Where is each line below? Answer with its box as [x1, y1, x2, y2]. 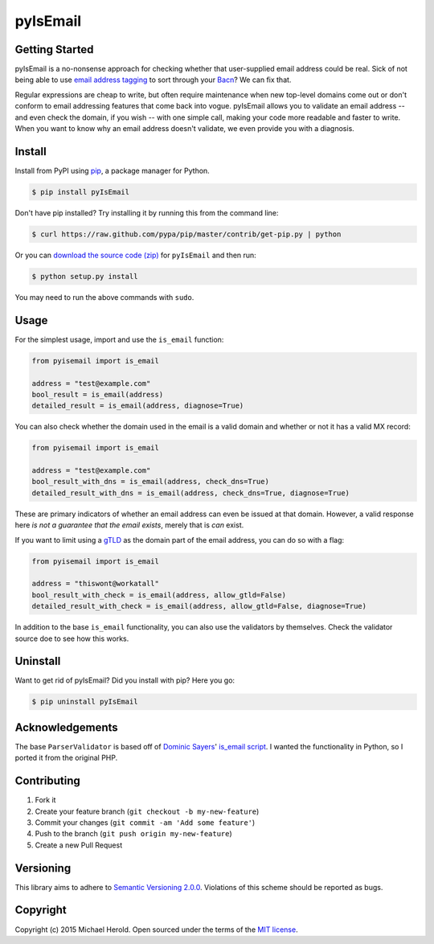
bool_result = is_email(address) [31, 390, 164, 399]
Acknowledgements [14, 720, 118, 734]
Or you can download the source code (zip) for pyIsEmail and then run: [14, 250, 256, 260]
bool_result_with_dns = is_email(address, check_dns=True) [31, 477, 269, 486]
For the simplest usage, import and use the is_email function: [14, 335, 224, 344]
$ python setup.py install [31, 272, 138, 281]
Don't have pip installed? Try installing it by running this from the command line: [14, 207, 279, 217]
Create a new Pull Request [35, 840, 123, 850]
